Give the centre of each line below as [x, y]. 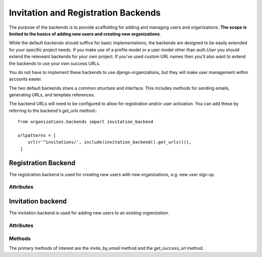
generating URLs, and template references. [52, 95]
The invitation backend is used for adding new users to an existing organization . [89, 213]
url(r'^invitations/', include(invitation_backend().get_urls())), [109, 142]
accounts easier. [25, 79]
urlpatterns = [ [37, 136]
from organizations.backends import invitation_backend [85, 122]
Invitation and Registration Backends [85, 13]
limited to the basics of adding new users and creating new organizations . [85, 34]
